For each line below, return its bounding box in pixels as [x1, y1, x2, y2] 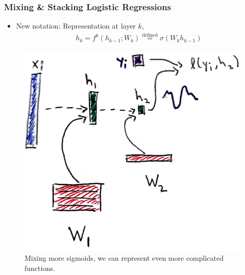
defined [142, 33, 158, 38]
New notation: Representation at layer [16, 20, 136, 31]
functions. [24, 262, 55, 273]
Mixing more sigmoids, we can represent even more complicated [24, 252, 224, 263]
